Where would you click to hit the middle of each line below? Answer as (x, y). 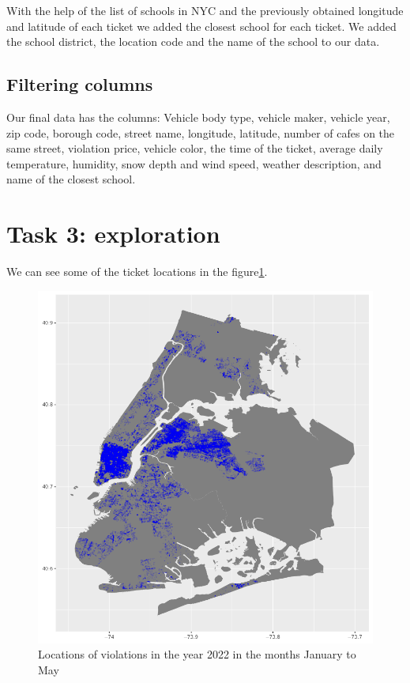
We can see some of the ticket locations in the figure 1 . (137, 272)
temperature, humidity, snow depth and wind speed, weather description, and (194, 163)
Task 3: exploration (113, 234)
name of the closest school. (71, 179)
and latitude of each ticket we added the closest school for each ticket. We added (201, 26)
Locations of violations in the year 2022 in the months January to (197, 654)
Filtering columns (80, 84)
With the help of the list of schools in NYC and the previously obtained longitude (205, 10)
